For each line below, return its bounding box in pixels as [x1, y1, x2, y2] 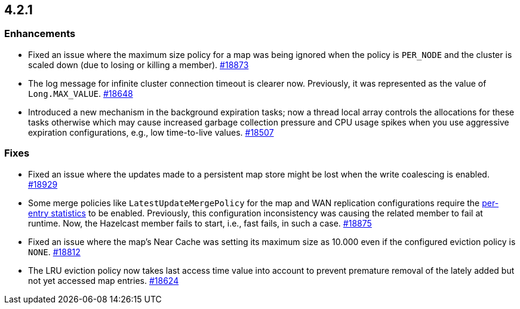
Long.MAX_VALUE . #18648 [28, 88, 133, 99]
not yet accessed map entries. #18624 [28, 275, 179, 286]
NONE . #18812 [28, 246, 81, 257]
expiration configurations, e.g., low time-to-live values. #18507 [28, 127, 274, 137]
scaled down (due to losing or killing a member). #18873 [28, 59, 249, 70]
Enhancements [4, 27, 76, 40]
